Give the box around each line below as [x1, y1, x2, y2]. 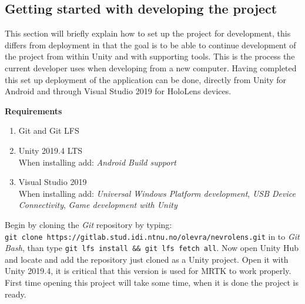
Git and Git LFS [18, 124, 79, 137]
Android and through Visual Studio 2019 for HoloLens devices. [5, 85, 232, 97]
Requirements [5, 104, 62, 117]
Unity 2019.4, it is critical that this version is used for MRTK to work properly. [5, 265, 291, 277]
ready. [5, 288, 26, 300]
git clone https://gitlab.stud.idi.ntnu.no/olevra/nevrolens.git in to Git [5, 230, 300, 242]
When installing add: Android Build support [18, 156, 177, 168]
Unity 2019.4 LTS [18, 144, 83, 156]
